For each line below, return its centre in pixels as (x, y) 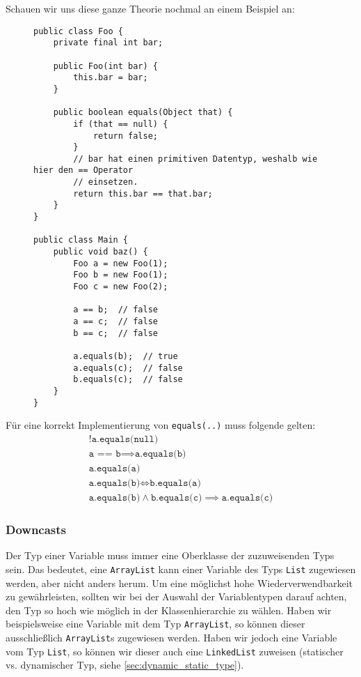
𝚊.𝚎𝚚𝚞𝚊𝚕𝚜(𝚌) (247, 498)
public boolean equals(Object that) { (143, 113)
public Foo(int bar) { (105, 66)
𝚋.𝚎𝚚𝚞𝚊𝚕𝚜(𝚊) (175, 484)
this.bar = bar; (111, 78)
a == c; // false (115, 321)
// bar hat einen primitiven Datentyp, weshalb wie (195, 159)
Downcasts (36, 529)
